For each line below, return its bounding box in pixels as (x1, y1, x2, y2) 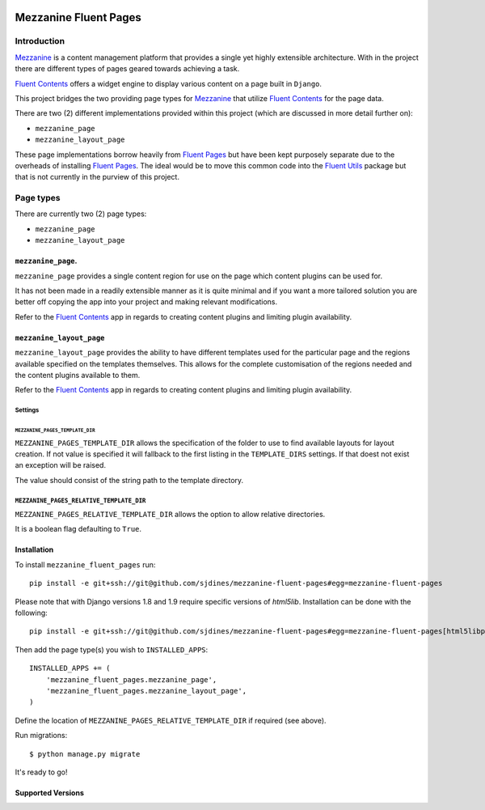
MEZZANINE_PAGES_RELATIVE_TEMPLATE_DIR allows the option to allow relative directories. (15, 510, 326, 520)
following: (15, 608, 48, 618)
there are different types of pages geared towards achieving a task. (15, 64, 240, 74)
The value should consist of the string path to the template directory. (15, 475, 244, 485)
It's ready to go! (15, 767, 68, 777)
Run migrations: (15, 731, 68, 740)
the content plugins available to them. (15, 370, 141, 380)
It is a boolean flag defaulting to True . (15, 524, 141, 534)
